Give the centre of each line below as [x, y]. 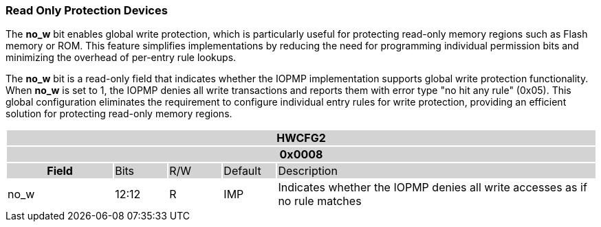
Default [242, 171]
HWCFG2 [301, 138]
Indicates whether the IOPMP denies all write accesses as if [433, 188]
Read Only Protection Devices [87, 10]
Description [308, 171]
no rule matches [320, 201]
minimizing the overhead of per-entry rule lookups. [121, 58]
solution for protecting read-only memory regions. [119, 114]
